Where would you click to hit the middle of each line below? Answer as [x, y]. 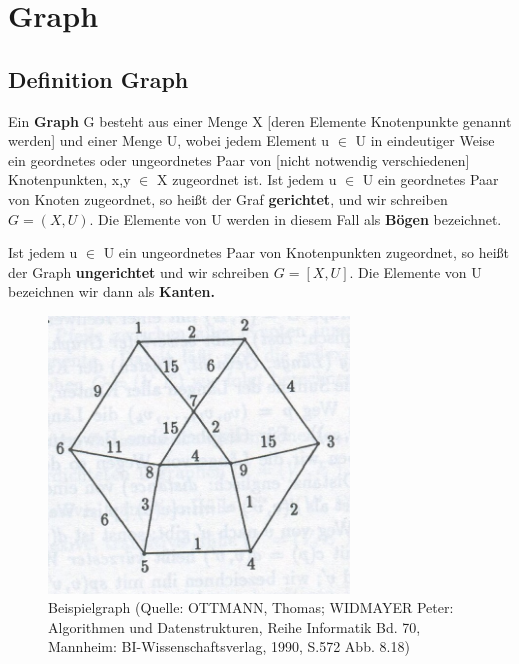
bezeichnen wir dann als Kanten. [112, 291]
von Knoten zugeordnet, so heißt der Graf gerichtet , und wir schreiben [228, 198]
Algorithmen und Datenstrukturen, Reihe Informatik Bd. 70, [234, 626]
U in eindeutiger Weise [425, 140]
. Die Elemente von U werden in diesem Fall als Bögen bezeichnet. [295, 218]
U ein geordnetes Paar [430, 179]
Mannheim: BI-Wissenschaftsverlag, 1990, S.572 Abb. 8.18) [229, 646]
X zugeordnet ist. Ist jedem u [246, 179]
